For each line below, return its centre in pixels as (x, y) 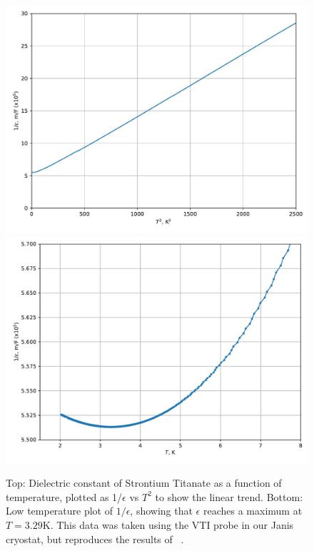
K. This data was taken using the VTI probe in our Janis (168, 524)
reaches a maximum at (253, 511)
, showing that (161, 511)
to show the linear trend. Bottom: (229, 496)
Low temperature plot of (59, 511)
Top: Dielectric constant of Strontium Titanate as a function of (144, 483)
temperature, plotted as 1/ (64, 496)
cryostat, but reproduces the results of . (95, 539)
